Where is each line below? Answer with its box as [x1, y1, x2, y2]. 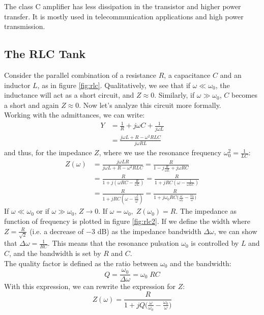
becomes [231, 90, 257, 100]
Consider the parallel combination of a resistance [4, 69, 157, 80]
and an [220, 69, 242, 80]
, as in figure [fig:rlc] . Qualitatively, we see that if [37, 79, 191, 90]
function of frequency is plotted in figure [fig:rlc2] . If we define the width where [4, 216, 251, 226]
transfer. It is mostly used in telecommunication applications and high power [4, 11, 244, 21]
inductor [4, 79, 31, 90]
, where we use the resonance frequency [99, 147, 222, 158]
